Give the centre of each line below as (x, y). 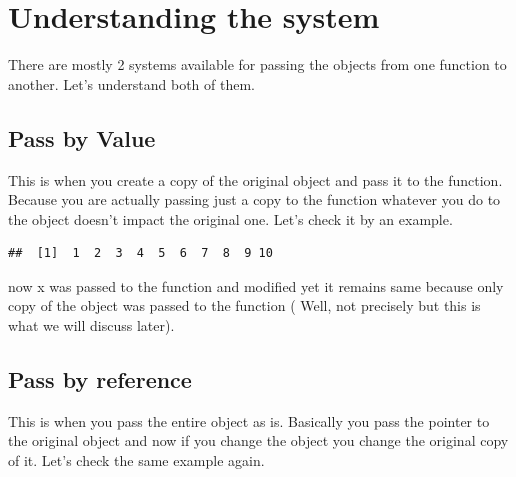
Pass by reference (100, 379)
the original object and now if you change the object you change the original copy (258, 440)
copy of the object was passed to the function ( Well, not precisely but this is (244, 305)
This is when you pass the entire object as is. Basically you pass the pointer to (249, 420)
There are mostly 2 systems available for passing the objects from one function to (257, 64)
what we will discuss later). (91, 325)
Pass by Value (82, 137)
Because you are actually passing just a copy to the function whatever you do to (254, 199)
